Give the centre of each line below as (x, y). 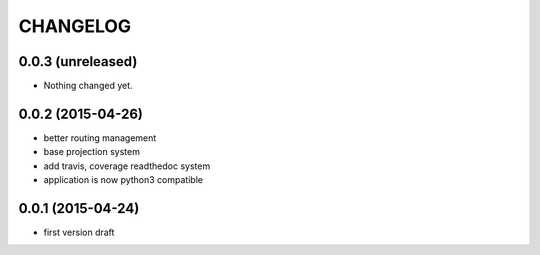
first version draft (79, 232)
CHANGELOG (75, 26)
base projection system (91, 152)
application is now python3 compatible (123, 180)
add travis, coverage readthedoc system (127, 166)
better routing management (100, 137)
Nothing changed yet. (88, 86)
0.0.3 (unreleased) (78, 61)
